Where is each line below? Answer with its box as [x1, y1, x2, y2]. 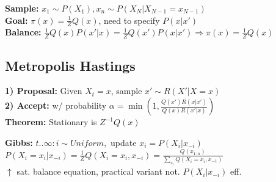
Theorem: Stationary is [5, 115, 97, 128]
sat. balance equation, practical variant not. [16, 165, 180, 178]
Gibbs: [5, 136, 33, 148]
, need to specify [98, 13, 160, 26]
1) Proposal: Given [5, 84, 82, 97]
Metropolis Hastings [5, 56, 136, 75]
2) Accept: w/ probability [5, 99, 107, 112]
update [111, 136, 137, 148]
